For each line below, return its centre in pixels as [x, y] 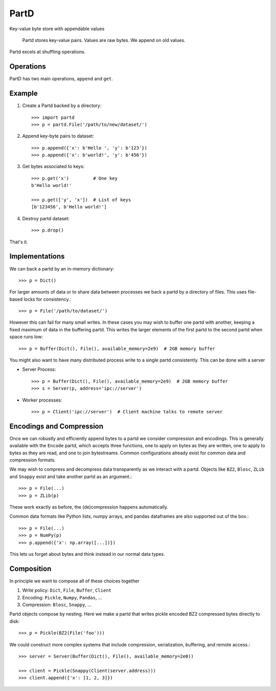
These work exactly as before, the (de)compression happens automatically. [89, 507]
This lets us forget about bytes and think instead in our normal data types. [87, 554]
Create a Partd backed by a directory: [62, 106]
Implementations [37, 256]
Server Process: [39, 369]
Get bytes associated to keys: [53, 166]
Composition [30, 569]
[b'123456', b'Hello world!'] [69, 207]
